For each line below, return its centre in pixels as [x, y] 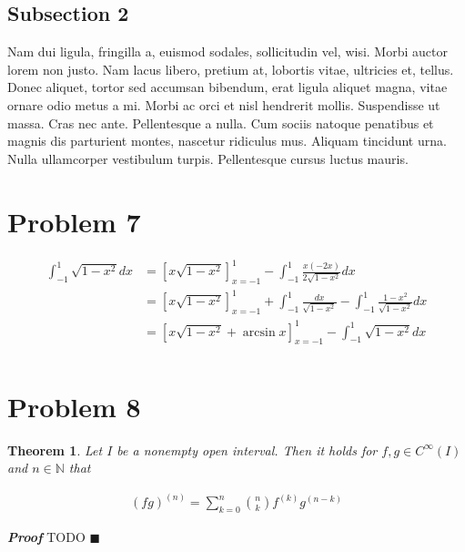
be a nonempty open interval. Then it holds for [247, 450]
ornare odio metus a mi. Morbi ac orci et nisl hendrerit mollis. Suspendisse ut [224, 104]
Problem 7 [74, 221]
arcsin [259, 332]
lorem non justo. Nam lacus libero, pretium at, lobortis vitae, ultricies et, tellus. [231, 69]
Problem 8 [74, 406]
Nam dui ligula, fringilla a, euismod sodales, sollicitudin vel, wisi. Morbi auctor [227, 51]
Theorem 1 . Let [55, 450]
